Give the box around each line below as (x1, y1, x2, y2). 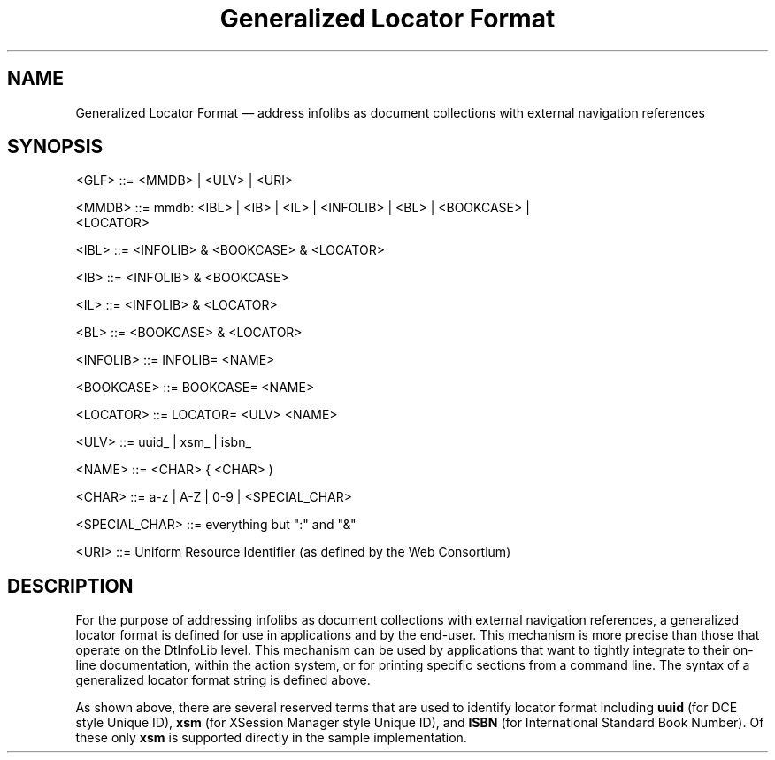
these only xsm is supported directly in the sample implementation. (75, 730, 467, 746)
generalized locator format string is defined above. (75, 672, 371, 688)
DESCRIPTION (7, 574, 134, 597)
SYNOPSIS (7, 135, 104, 158)
